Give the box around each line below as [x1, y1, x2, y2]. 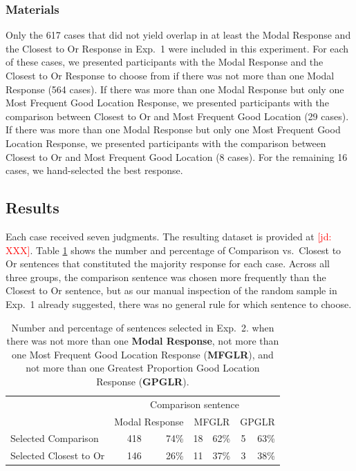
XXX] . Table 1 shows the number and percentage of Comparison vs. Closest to [6, 242, 341, 257]
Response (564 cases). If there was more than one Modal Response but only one [6, 81, 344, 96]
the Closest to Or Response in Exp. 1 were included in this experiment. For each [6, 41, 349, 55]
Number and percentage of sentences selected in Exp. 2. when [11, 320, 274, 334]
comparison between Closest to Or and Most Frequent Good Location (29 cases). [6, 108, 349, 123]
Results [6, 197, 59, 218]
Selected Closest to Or [10, 448, 105, 463]
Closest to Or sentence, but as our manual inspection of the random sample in [6, 283, 337, 298]
